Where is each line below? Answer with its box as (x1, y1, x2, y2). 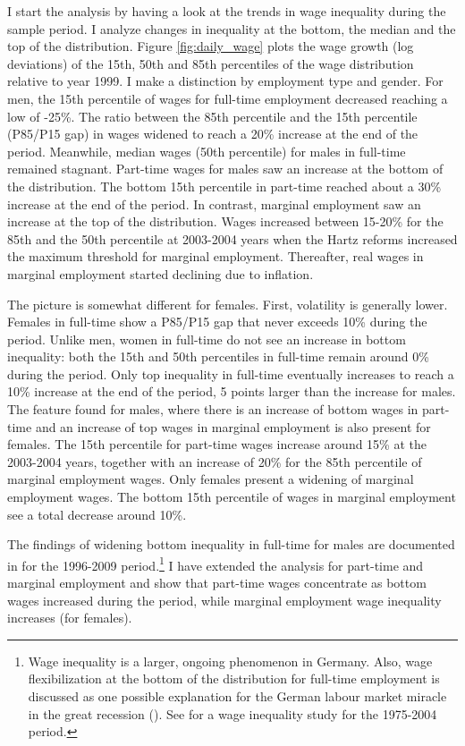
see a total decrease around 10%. (7, 504, 187, 523)
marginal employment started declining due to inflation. (7, 264, 314, 283)
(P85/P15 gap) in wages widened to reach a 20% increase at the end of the (7, 124, 418, 143)
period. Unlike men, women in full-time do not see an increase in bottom (7, 329, 406, 348)
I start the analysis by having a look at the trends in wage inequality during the (7, 2, 446, 20)
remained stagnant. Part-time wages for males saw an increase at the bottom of (7, 159, 444, 178)
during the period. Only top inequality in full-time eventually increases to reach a (7, 364, 454, 383)
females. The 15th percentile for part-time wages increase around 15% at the (7, 435, 427, 454)
